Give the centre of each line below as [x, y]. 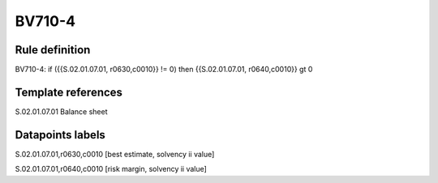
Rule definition [53, 50]
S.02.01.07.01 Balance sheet [61, 111]
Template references [69, 92]
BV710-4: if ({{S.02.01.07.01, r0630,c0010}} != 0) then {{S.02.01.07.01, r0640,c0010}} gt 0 [164, 70]
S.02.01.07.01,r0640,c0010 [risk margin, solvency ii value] [111, 169]
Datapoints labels [60, 135]
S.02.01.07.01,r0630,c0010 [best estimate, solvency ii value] [115, 154]
